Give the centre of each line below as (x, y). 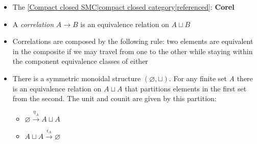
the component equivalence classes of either (80, 61)
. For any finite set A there (211, 78)
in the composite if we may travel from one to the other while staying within (133, 51)
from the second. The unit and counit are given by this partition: (114, 98)
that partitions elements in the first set (186, 88)
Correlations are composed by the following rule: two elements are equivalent (133, 41)
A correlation (33, 24)
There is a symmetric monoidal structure (77, 78)
